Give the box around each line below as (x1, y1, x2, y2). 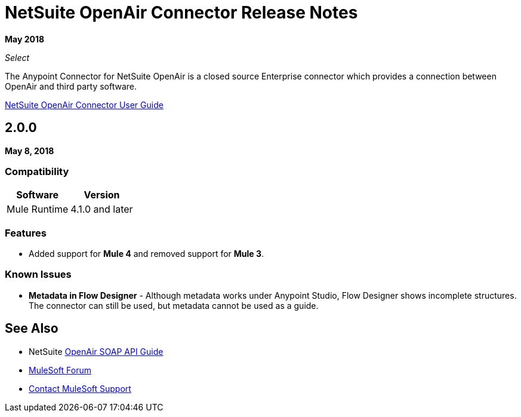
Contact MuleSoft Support (29, 383, 131, 394)
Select (5, 52, 30, 63)
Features (5, 226, 47, 239)
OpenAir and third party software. (5, 81, 137, 91)
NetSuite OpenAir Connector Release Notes (5, 2, 358, 23)
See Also (5, 321, 58, 336)
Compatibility (5, 165, 69, 177)
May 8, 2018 (5, 145, 54, 156)
